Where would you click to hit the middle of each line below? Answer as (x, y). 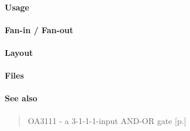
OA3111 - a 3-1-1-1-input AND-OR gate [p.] (107, 120)
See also (21, 98)
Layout (19, 52)
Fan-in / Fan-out (39, 29)
